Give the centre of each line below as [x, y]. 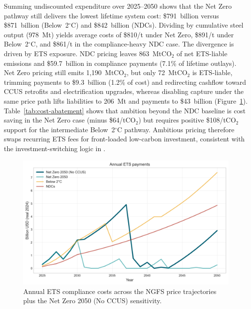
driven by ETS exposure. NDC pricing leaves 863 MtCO [88, 53]
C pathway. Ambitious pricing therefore [176, 129]
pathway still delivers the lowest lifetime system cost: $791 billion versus [111, 15]
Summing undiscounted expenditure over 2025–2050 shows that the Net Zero [118, 6]
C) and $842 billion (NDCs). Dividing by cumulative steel [157, 25]
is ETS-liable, [212, 72]
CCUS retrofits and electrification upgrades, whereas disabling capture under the [124, 91]
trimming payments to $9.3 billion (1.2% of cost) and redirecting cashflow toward [125, 82]
